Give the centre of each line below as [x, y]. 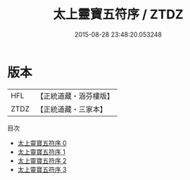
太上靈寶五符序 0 [42, 143]
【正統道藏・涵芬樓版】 [75, 96]
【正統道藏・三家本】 [72, 109]
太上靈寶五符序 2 [42, 160]
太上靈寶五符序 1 [41, 152]
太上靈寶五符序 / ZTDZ [118, 14]
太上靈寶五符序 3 [42, 169]
